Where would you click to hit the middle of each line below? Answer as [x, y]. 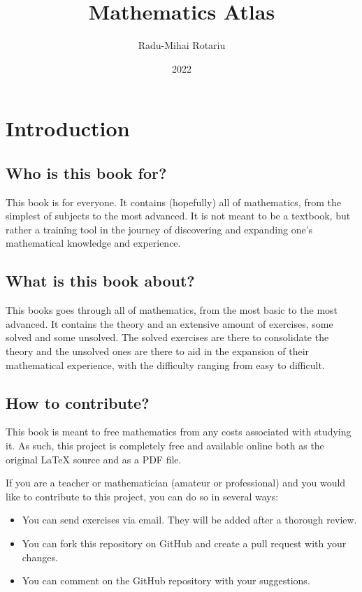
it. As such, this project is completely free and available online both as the [165, 446]
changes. [40, 557]
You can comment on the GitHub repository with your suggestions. [166, 580]
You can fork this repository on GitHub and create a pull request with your [184, 543]
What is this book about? [100, 281]
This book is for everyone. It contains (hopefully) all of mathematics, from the [173, 202]
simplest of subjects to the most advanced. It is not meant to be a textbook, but [178, 216]
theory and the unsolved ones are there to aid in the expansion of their [158, 351]
